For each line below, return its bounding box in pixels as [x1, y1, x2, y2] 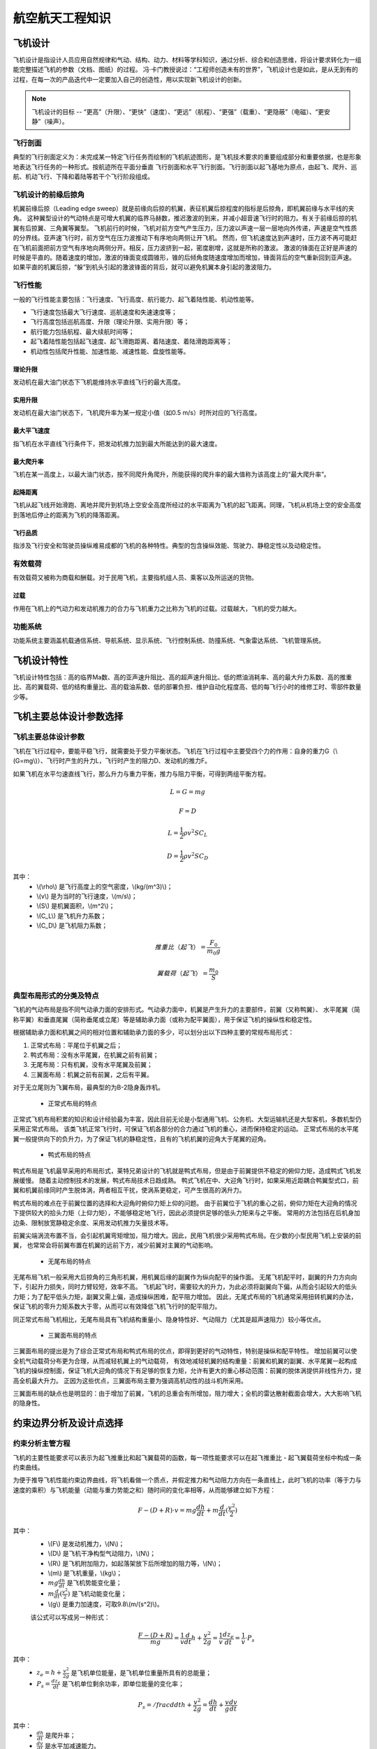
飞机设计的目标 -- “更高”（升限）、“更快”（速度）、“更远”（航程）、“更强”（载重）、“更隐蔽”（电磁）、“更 [31, 107, 325, 115]
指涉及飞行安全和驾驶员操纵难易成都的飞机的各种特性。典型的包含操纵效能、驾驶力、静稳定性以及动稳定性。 [13, 541, 325, 550]
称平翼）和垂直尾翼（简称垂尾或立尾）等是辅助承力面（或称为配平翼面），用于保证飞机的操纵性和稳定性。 [13, 1015, 316, 1024]
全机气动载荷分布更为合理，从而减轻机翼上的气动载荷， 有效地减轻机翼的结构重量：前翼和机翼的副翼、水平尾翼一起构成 [13, 1357, 357, 1365]
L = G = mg [170, 788, 206, 795]
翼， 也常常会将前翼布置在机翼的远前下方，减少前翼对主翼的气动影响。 [13, 1241, 216, 1249]
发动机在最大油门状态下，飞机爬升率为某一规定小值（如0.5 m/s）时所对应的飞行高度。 [13, 409, 261, 417]
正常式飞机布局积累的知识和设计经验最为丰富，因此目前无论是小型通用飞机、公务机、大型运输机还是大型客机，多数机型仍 [13, 1114, 362, 1123]
